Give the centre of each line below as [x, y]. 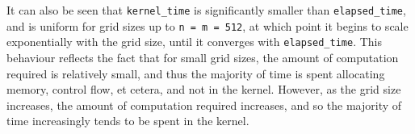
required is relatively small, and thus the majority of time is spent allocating [196, 73]
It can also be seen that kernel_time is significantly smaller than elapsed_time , [206, 10]
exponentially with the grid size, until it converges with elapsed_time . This [195, 42]
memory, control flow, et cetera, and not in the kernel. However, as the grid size [204, 89]
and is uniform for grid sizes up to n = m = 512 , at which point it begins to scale [207, 25]
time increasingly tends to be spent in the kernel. [128, 121]
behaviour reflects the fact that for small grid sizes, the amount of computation [203, 57]
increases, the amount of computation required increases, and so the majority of [204, 105]
